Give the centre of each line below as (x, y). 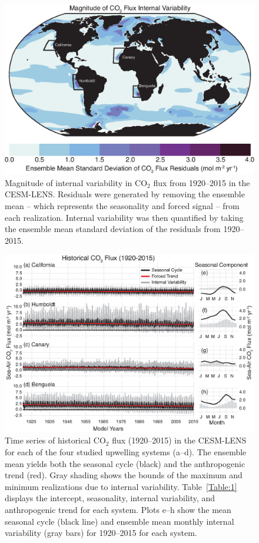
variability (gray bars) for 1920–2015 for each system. (101, 533)
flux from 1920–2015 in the (202, 182)
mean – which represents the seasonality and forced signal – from (122, 205)
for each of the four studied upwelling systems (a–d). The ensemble (126, 451)
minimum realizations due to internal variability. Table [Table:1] (121, 486)
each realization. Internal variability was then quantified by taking (124, 217)
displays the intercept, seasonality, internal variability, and (110, 498)
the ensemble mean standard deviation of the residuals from (113, 229)
